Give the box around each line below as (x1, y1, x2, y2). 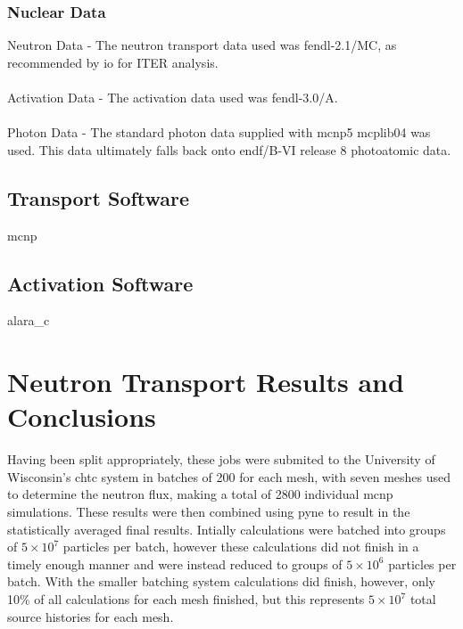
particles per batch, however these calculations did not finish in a (62, 537, 419, 556)
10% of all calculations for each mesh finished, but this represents (7, 590, 365, 609)
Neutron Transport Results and (7, 364, 404, 400)
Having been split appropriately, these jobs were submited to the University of (7, 450, 435, 469)
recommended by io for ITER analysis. (7, 53, 219, 71)
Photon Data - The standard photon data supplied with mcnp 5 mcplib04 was (7, 123, 431, 142)
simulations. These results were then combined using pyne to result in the (7, 502, 410, 521)
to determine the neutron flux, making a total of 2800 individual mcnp (7, 485, 393, 503)
